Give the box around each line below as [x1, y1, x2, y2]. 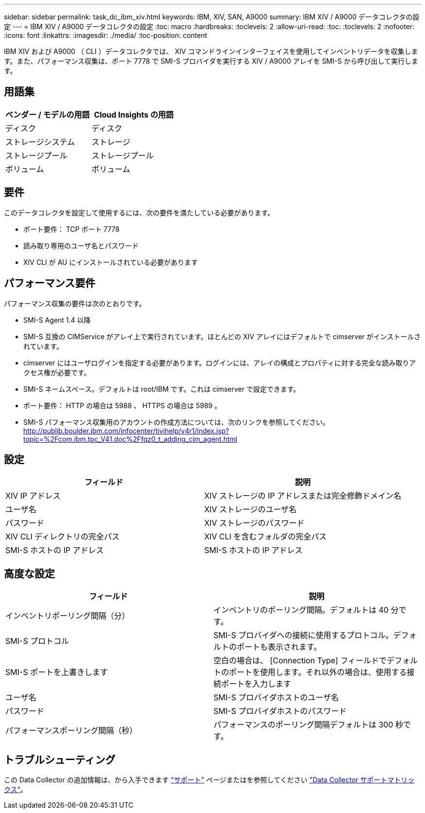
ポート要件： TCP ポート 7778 [23, 225, 120, 233]
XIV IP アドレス [5, 491, 61, 501]
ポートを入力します [221, 679, 292, 689]
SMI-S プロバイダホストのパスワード [213, 706, 347, 716]
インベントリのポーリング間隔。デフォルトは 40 [213, 605, 389, 615]
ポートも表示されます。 [237, 642, 322, 652]
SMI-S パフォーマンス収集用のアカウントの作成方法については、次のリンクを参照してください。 [23, 417, 329, 426]
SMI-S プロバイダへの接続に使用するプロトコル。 [213, 630, 393, 640]
